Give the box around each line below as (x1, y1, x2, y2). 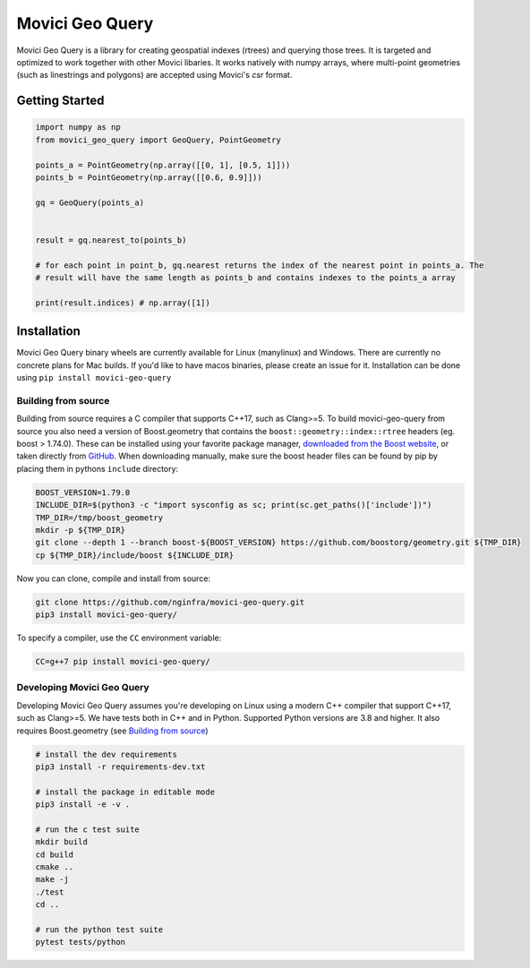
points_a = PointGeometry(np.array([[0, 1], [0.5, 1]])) (35, 159, 291, 170)
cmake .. (35, 862, 74, 872)
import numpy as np (35, 122, 121, 133)
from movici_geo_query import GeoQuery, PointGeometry (35, 134, 281, 145)
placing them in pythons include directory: (16, 463, 179, 474)
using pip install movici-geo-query (16, 373, 172, 383)
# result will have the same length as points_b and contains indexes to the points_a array (35, 273, 456, 283)
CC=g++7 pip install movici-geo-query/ (35, 656, 210, 667)
